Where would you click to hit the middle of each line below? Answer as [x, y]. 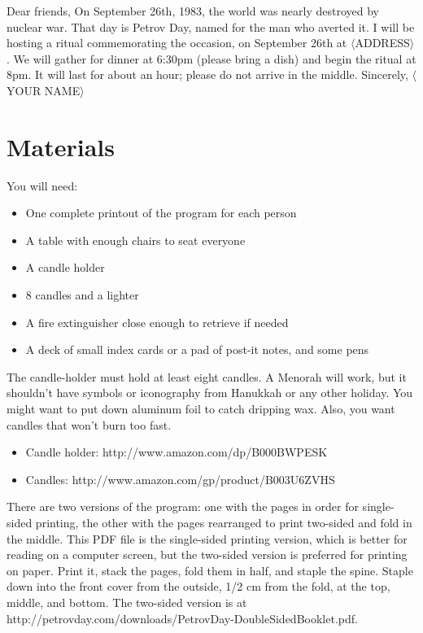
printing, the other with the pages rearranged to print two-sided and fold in [224, 522]
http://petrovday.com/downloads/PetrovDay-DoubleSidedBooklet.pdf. [182, 618]
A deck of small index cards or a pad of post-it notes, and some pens [197, 349]
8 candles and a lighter [82, 295]
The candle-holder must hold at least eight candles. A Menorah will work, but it [207, 376]
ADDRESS [382, 43]
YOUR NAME [44, 90]
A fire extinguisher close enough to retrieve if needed [157, 322]
